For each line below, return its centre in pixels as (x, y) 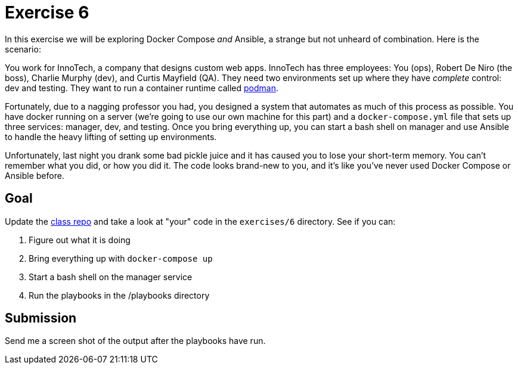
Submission (41, 318)
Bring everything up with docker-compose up (121, 258)
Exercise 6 (47, 13)
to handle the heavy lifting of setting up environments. (111, 137)
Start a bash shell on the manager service (111, 277)
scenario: (23, 49)
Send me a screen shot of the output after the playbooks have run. (135, 341)
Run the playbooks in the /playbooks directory (119, 295)
